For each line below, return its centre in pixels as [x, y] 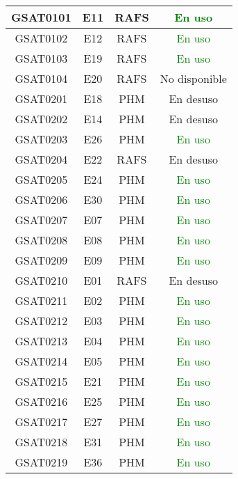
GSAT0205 [41, 179]
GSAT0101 [41, 17]
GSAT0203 [41, 139]
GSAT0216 [41, 401]
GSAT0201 [41, 99]
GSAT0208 [41, 240]
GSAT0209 [41, 260]
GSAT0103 [41, 58]
